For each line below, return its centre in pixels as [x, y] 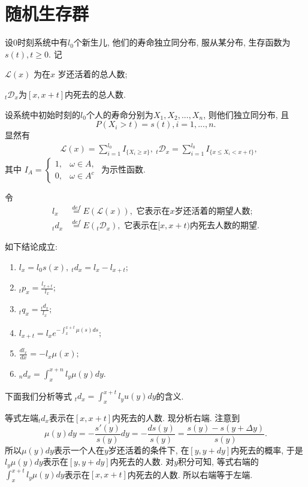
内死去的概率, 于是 [267, 450]
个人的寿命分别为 [120, 114]
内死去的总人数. [95, 94]
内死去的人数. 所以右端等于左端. [190, 474]
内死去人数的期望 [223, 226]
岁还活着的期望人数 [212, 211]
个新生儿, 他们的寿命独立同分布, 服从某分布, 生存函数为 [182, 42]
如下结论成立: [31, 246]
